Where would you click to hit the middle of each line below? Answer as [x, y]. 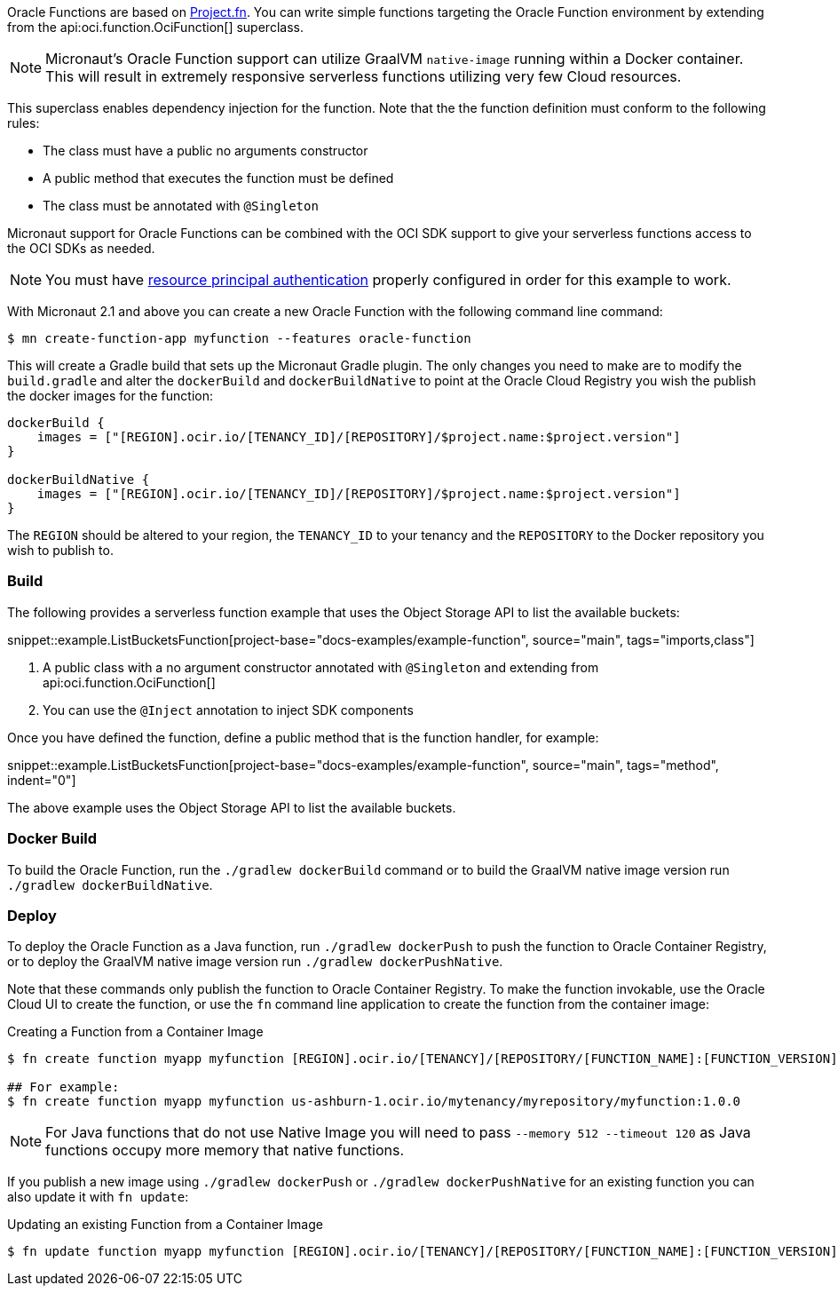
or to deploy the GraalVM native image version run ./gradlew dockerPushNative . [255, 962]
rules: [24, 123]
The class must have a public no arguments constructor [206, 151]
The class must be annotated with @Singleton [181, 206]
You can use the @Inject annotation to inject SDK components [228, 710]
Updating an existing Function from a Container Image [165, 1225]
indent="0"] [42, 780]
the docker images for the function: [110, 396]
